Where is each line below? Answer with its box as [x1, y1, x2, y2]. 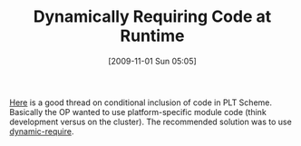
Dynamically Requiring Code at [33, 6, 272, 27]
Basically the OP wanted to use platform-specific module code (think [9, 106, 267, 117]
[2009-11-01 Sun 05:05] [108, 55, 197, 66]
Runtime [120, 25, 185, 46]
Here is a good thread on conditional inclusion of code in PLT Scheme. [9, 97, 272, 108]
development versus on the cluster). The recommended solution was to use [9, 116, 292, 127]
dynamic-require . [9, 125, 74, 137]
